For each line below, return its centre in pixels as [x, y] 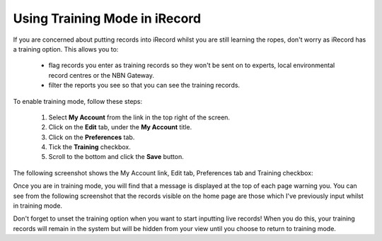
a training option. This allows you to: [66, 49]
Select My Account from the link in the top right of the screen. [139, 117]
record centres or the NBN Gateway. [102, 75]
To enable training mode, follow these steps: [78, 101]
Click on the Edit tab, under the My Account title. [120, 127]
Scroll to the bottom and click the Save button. [116, 157]
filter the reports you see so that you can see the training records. [144, 86]
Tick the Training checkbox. [89, 147]
